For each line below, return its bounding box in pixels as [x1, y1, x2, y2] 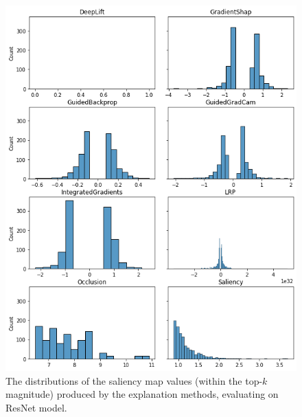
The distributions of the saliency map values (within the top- [5, 373, 263, 387]
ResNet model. [5, 400, 67, 414]
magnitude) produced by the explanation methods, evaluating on [5, 387, 279, 401]
